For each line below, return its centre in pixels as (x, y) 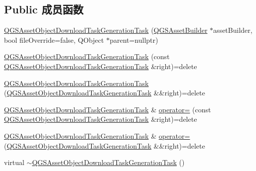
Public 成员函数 (44, 9)
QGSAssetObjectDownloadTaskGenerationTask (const (87, 56)
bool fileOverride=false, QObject (54, 40)
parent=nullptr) (134, 40)
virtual (14, 162)
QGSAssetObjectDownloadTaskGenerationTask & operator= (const (108, 109)
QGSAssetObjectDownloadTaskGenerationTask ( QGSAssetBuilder (106, 30)
